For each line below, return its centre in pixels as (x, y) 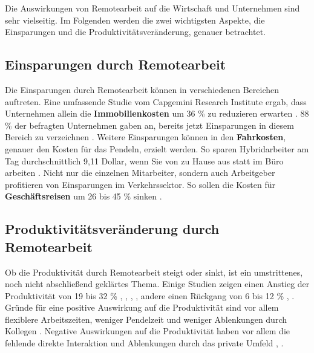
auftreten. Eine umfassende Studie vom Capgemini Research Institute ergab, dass (156, 101)
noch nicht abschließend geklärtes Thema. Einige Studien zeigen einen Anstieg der (157, 284)
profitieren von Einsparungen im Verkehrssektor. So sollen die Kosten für (140, 184)
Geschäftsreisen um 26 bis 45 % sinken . (83, 196)
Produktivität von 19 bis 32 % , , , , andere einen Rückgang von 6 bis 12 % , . (150, 295)
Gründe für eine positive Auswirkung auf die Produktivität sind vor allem (142, 307)
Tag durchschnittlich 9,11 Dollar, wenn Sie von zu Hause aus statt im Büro (144, 160)
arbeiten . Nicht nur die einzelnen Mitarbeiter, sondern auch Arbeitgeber (140, 173)
